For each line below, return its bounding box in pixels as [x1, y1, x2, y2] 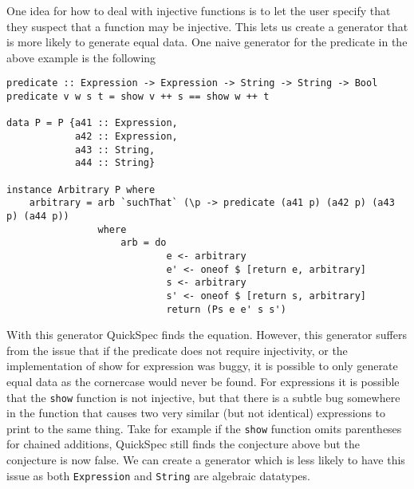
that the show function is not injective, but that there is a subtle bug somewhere [6, 388, 400, 405]
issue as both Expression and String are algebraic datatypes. [6, 467, 310, 483]
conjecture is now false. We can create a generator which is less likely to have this [6, 452, 405, 468]
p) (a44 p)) [6, 210, 69, 222]
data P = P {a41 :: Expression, [6, 117, 178, 129]
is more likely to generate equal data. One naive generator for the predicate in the [6, 34, 408, 50]
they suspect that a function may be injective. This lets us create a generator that [6, 18, 408, 34]
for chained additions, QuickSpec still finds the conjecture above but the [6, 436, 360, 452]
